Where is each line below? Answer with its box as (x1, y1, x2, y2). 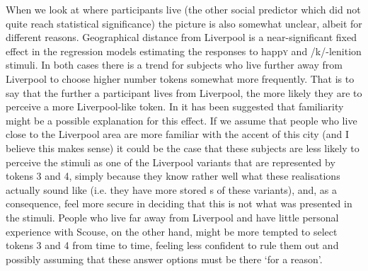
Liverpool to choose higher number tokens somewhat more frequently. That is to (6, 71, 355, 86)
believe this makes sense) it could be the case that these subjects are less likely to (6, 140, 360, 155)
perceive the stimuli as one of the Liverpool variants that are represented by (6, 154, 335, 169)
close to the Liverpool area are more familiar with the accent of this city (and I (6, 127, 350, 142)
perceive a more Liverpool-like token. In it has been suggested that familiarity (6, 99, 344, 114)
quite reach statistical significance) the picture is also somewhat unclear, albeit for (6, 16, 362, 30)
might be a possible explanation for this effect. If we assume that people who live (6, 113, 357, 127)
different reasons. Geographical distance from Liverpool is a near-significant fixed (6, 30, 357, 45)
